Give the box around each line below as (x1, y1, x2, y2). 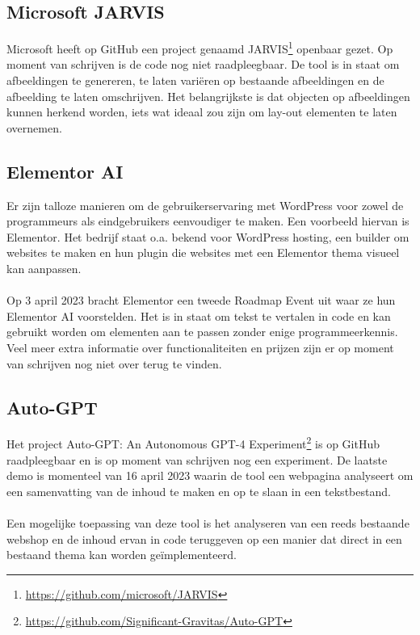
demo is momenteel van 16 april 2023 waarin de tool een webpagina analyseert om (6, 467, 414, 484)
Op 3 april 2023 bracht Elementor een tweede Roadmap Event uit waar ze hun (6, 292, 396, 309)
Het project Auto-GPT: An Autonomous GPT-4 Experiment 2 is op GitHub (6, 433, 380, 452)
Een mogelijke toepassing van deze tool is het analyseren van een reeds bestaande (6, 514, 409, 531)
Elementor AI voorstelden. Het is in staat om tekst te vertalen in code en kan (6, 307, 391, 324)
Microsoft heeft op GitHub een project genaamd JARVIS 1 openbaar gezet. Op (6, 38, 393, 57)
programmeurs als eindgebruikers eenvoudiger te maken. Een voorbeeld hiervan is (6, 212, 409, 229)
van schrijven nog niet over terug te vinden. (6, 355, 222, 372)
